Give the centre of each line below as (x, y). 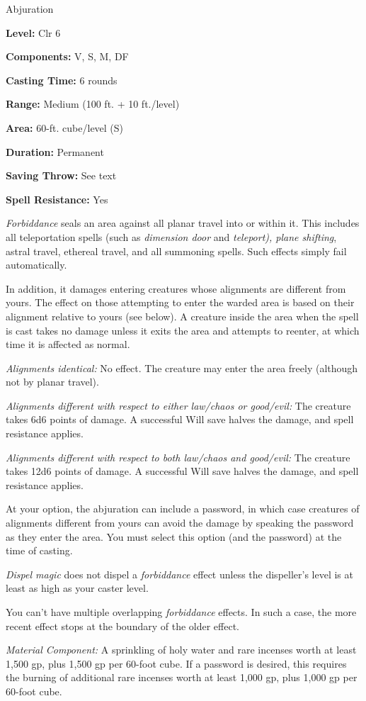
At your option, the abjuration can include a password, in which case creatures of (183, 509)
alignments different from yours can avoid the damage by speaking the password (180, 523)
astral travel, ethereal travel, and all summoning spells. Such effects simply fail (176, 251)
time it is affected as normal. (68, 344)
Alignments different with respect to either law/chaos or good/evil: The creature (178, 405)
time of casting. (39, 550)
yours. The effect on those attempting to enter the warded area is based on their (180, 302)
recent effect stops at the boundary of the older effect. (123, 626)
